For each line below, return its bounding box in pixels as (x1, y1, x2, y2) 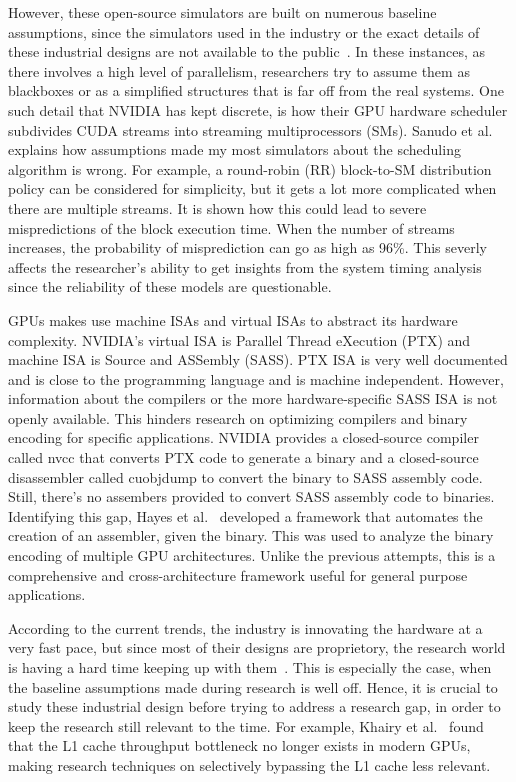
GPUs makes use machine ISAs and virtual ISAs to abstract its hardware (8, 309, 458, 330)
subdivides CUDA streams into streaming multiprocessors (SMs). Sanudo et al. (8, 119, 493, 140)
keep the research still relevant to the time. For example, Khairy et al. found (8, 715, 484, 736)
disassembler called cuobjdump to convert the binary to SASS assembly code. (8, 466, 483, 487)
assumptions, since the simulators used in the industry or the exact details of (8, 21, 480, 42)
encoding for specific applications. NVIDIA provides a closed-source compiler (8, 427, 479, 448)
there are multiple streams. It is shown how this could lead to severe (8, 197, 427, 218)
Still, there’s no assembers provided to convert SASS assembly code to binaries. (8, 486, 495, 507)
